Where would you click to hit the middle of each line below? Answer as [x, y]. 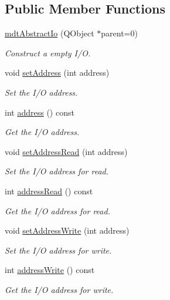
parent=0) [119, 33]
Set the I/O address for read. [57, 171]
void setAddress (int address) [57, 73]
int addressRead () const [49, 191]
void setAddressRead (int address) [66, 151]
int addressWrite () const [50, 270]
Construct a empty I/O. [48, 53]
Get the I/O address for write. [59, 289]
